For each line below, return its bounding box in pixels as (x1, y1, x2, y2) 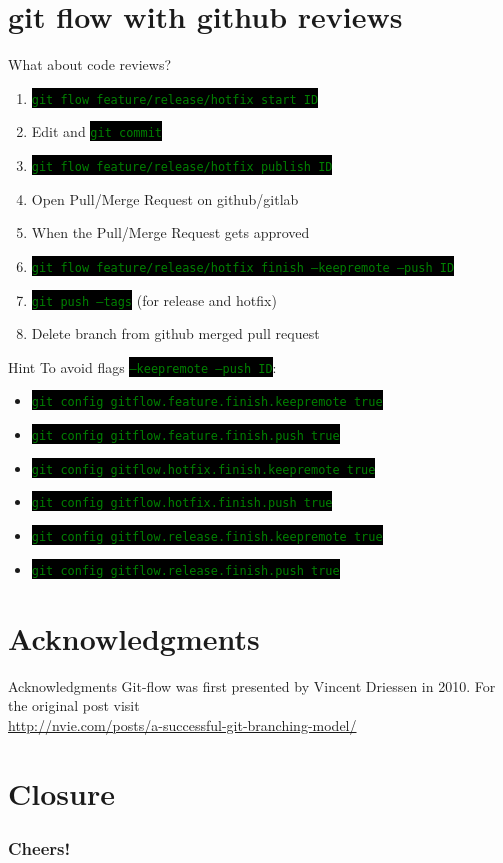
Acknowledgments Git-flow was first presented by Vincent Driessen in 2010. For (8, 675, 496, 696)
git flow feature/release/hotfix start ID (31, 92, 319, 107)
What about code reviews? (8, 54, 172, 75)
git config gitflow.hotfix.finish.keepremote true (31, 462, 376, 477)
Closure (8, 773, 115, 814)
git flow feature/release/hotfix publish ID (31, 160, 333, 175)
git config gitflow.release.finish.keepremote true (31, 530, 383, 545)
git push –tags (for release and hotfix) (31, 289, 277, 310)
